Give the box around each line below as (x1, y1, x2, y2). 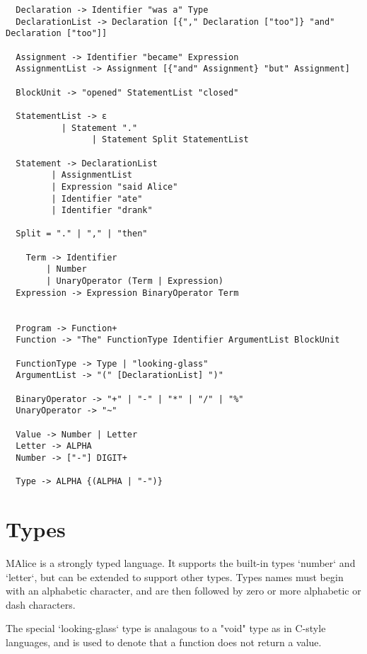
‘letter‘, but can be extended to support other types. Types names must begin (6, 569, 344, 584)
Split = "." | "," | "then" (16, 229, 148, 239)
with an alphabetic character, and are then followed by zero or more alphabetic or (6, 583, 361, 598)
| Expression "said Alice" (51, 181, 178, 192)
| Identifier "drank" (51, 205, 153, 216)
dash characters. (6, 597, 76, 612)
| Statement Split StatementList (91, 134, 249, 145)
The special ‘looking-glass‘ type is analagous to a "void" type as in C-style (6, 621, 326, 636)
